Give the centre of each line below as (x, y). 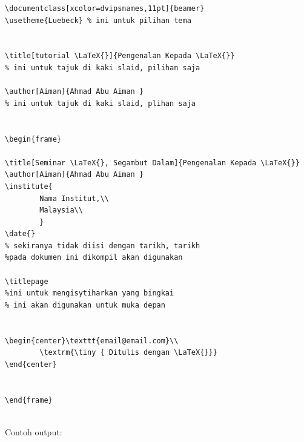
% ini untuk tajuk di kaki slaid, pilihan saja (103, 68)
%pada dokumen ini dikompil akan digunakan (94, 258)
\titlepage (27, 281)
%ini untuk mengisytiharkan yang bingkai (90, 293)
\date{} (20, 234)
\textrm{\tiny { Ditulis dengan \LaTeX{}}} (128, 353)
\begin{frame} (33, 139)
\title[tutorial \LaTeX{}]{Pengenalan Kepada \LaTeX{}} (120, 56)
